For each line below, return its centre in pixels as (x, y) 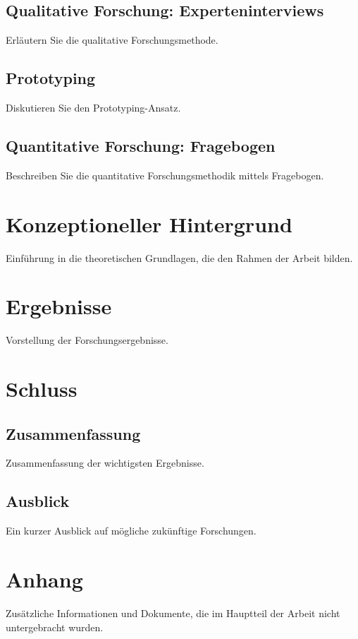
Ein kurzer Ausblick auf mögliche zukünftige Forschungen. (131, 531)
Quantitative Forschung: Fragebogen (141, 145)
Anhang (44, 579)
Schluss (42, 389)
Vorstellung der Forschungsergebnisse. (87, 340)
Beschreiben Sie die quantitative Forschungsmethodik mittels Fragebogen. (165, 175)
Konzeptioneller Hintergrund (149, 223)
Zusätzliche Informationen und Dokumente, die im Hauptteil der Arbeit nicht (173, 613)
